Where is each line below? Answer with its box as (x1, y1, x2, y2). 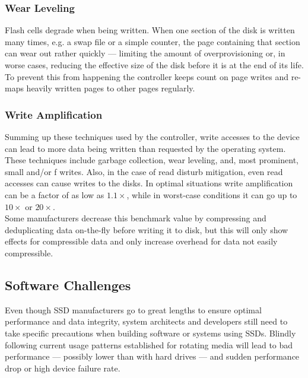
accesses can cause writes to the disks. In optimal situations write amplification (5, 177, 293, 189)
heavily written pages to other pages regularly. (26, 82, 195, 94)
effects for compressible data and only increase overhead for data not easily (5, 235, 278, 247)
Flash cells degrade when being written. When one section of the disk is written (5, 24, 295, 36)
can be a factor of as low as (5, 188, 104, 201)
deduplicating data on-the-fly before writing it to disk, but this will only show (5, 223, 288, 236)
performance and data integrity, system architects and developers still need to (5, 315, 288, 328)
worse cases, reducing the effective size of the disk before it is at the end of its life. (5, 59, 304, 71)
